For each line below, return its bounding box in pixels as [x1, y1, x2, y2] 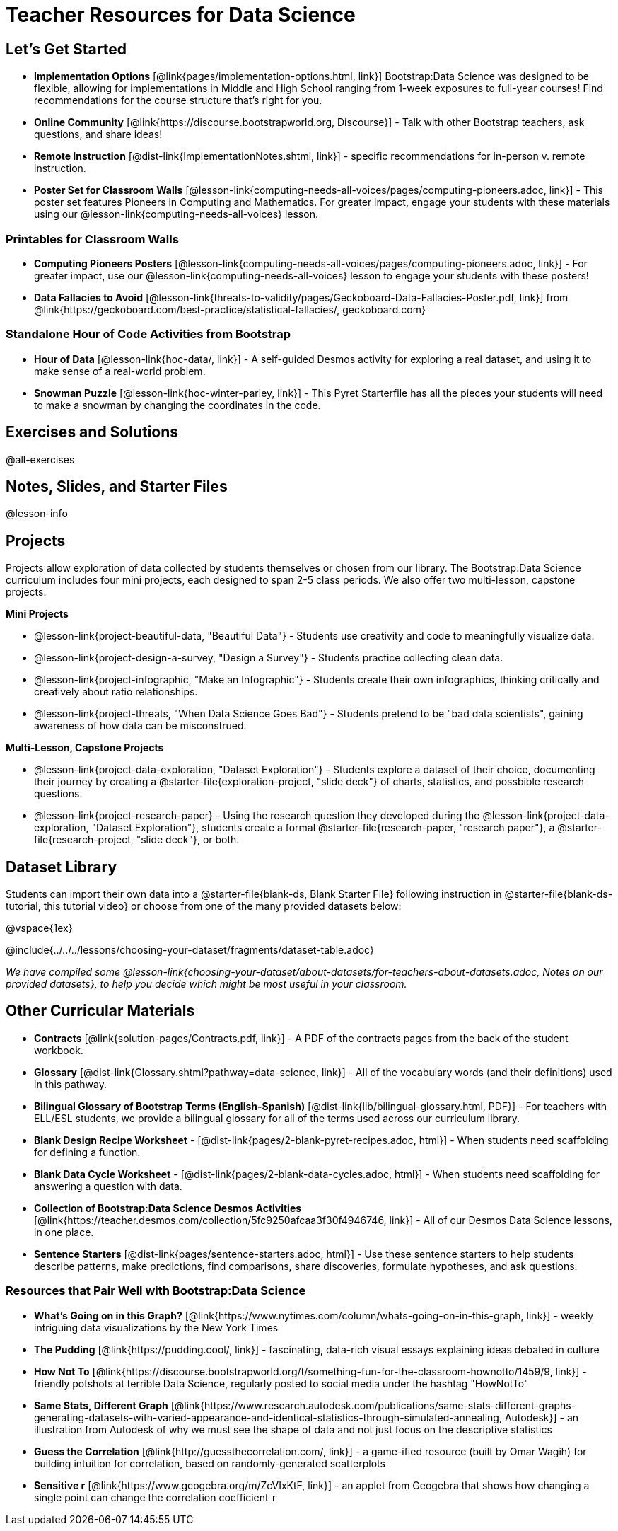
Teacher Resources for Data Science [6, 3, 356, 27]
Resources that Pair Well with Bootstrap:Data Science [6, 1283, 306, 1298]
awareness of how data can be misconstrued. [34, 720, 247, 732]
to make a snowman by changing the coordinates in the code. [34, 398, 321, 411]
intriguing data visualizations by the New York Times [34, 1321, 279, 1334]
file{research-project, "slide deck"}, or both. [34, 833, 240, 846]
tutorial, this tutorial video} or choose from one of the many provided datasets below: [6, 900, 402, 913]
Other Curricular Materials [6, 1002, 195, 1020]
